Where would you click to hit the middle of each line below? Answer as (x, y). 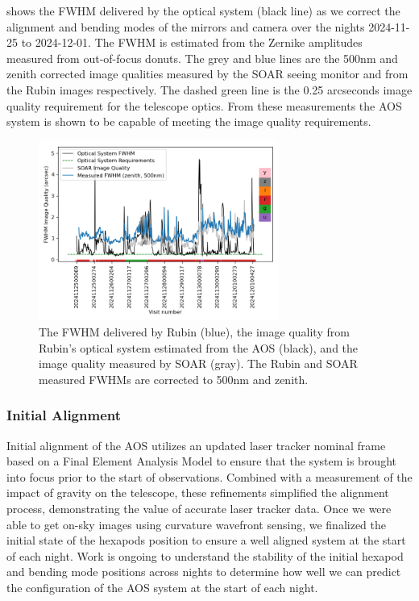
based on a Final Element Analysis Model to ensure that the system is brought (201, 461)
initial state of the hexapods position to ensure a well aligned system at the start (206, 540)
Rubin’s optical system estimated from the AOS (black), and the (199, 347)
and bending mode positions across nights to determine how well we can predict (204, 572)
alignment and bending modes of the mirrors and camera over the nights (186, 26)
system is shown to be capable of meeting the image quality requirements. (189, 121)
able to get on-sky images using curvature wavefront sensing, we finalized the (197, 524)
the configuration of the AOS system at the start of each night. (162, 587)
